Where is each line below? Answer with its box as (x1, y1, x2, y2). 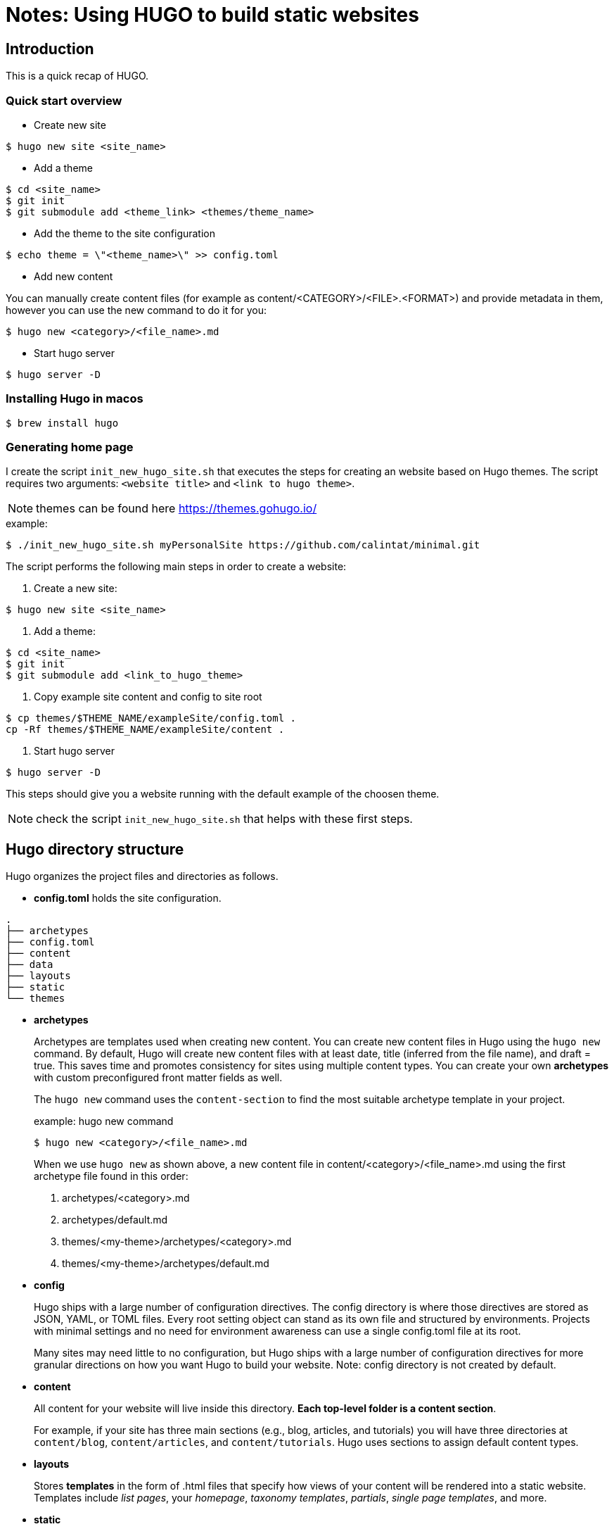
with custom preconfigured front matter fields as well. (34, 1071, 283, 1084)
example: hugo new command (34, 1115, 174, 1128)
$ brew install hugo (6, 417, 119, 429)
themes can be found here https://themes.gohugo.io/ (36, 501, 317, 516)
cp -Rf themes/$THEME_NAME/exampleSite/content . (6, 724, 285, 736)
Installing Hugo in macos (6, 391, 143, 406)
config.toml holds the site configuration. (34, 892, 222, 905)
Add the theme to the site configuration (34, 227, 216, 239)
